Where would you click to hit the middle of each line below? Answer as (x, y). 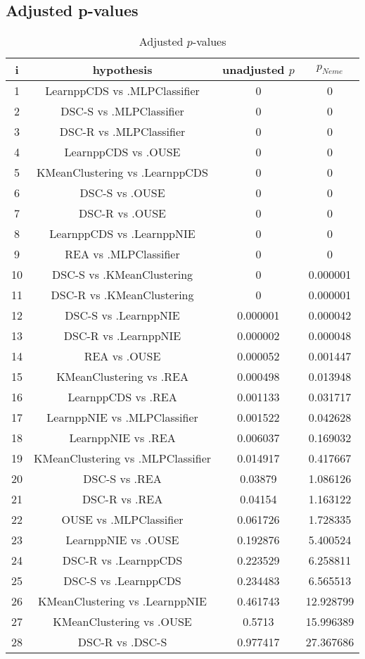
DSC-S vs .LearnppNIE (122, 315)
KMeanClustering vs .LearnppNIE (122, 601)
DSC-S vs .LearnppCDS (122, 581)
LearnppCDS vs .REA (122, 397)
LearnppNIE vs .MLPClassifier (122, 418)
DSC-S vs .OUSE (122, 193)
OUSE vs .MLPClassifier (122, 520)
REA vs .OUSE (122, 356)
